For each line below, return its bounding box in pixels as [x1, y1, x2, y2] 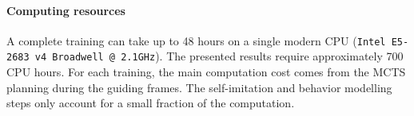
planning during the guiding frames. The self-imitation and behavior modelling [6, 79, 392, 95]
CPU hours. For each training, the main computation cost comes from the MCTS [6, 64, 406, 80]
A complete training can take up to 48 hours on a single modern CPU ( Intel [6, 32, 386, 48]
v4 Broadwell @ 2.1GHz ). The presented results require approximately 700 [34, 48, 404, 64]
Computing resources [6, 2, 125, 18]
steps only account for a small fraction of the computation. [6, 95, 295, 111]
